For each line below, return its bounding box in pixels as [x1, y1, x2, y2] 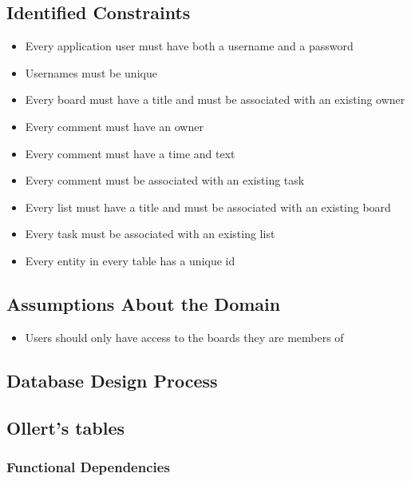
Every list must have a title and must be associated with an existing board [25, 198, 391, 215]
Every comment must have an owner [25, 117, 204, 134]
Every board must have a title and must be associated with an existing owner [25, 91, 405, 108]
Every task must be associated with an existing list [25, 225, 275, 242]
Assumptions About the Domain [6, 291, 281, 316]
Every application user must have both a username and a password [25, 38, 354, 54]
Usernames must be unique [25, 64, 157, 81]
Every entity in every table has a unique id [25, 252, 235, 268]
